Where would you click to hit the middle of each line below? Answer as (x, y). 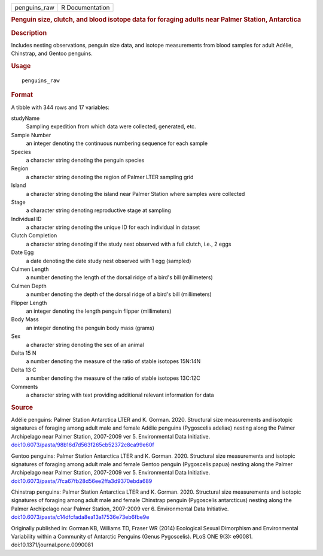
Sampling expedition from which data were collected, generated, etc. (111, 126)
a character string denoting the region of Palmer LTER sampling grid (110, 177)
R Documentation (85, 7)
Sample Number (31, 135)
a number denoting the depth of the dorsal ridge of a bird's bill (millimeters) (119, 294)
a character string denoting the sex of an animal (85, 345)
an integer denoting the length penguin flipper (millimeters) (99, 311)
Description (29, 33)
